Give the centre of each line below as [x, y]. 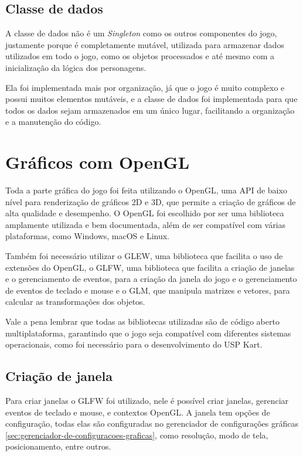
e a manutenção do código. [53, 122]
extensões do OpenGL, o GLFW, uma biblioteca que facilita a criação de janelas [150, 267]
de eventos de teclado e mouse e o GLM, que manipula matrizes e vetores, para [148, 290]
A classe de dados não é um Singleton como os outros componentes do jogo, [141, 33]
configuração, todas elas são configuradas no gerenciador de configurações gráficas [152, 423]
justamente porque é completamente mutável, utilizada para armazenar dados [145, 44]
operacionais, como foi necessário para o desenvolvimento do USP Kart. [134, 344]
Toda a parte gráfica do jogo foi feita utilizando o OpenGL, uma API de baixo [146, 190]
